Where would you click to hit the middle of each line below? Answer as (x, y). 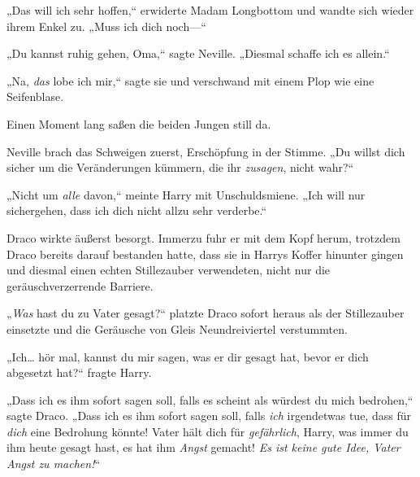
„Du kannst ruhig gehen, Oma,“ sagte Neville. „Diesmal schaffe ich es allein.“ (198, 53)
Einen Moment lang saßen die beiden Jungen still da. (139, 123)
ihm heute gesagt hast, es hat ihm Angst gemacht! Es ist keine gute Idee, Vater (204, 447)
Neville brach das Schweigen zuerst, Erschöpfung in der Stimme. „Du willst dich (206, 151)
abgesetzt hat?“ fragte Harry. (79, 372)
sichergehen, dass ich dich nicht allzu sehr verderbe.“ (137, 210)
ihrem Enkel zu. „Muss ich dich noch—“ (106, 26)
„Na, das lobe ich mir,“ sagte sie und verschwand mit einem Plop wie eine (191, 80)
